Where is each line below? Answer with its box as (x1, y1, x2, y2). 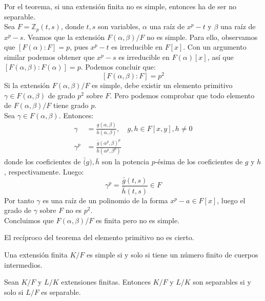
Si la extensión (4, 80, 50, 91)
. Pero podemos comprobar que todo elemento (110, 90, 255, 100)
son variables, (98, 21, 140, 32)
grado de (4, 205, 31, 216)
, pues (70, 41, 88, 52)
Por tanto (4, 195, 34, 205)
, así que (207, 51, 234, 62)
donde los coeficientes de (4, 156, 81, 167)
